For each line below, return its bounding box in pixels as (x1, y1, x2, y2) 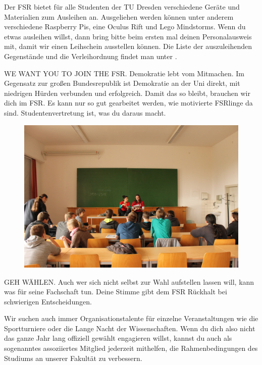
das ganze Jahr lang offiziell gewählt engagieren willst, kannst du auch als (4, 333, 232, 343)
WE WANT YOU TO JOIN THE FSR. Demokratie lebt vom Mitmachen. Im (4, 68, 245, 78)
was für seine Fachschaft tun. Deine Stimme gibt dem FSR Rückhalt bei (4, 286, 227, 297)
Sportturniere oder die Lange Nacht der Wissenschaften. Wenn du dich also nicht (4, 323, 255, 333)
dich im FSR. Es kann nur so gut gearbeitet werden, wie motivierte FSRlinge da (4, 97, 253, 108)
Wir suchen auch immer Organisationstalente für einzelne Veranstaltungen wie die (4, 313, 258, 324)
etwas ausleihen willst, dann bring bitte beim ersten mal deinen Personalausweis (4, 31, 252, 41)
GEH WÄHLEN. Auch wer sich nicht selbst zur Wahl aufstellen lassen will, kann (4, 276, 254, 287)
